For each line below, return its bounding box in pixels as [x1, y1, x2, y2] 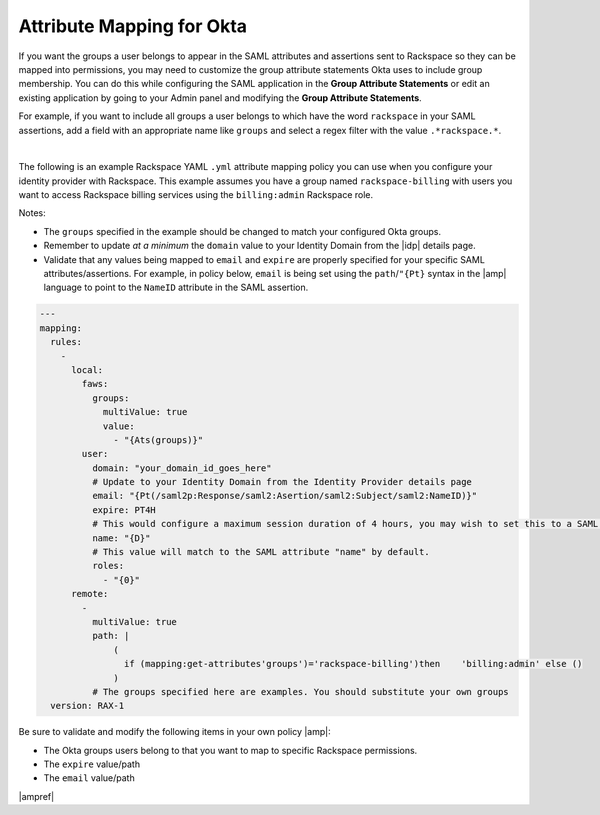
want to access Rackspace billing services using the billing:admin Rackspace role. [18, 189, 374, 201]
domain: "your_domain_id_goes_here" [91, 462, 272, 474]
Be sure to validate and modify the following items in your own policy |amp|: [18, 726, 331, 738]
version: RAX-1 [50, 700, 125, 712]
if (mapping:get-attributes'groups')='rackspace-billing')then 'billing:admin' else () [123, 658, 583, 670]
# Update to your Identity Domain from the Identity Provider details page [91, 476, 472, 488]
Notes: [18, 207, 46, 219]
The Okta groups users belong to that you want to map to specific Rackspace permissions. [43, 744, 418, 756]
